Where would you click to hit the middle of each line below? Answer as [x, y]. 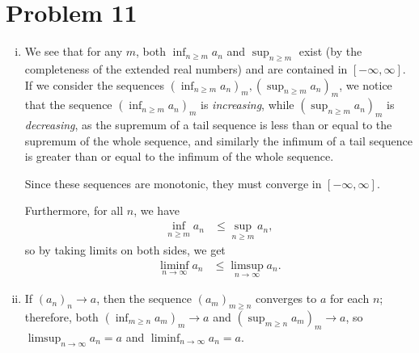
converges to [286, 298]
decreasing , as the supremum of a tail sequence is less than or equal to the [208, 125]
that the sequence [68, 105]
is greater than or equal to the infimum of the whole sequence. [179, 156]
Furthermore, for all [74, 210]
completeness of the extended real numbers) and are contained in [186, 68]
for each [349, 298]
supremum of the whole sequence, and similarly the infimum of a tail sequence [218, 140]
